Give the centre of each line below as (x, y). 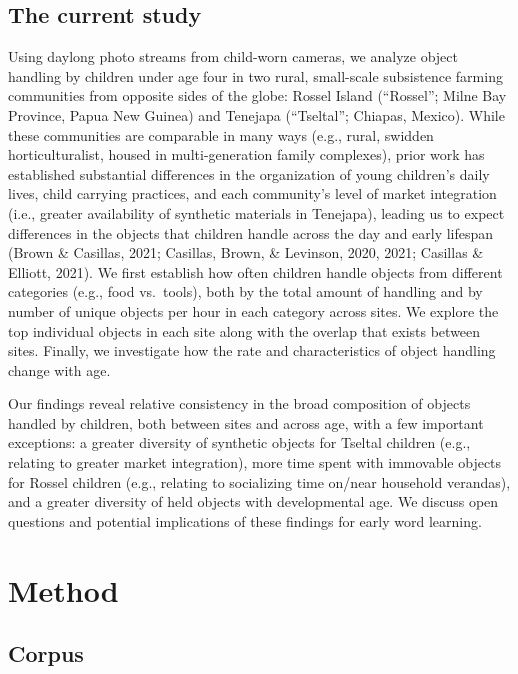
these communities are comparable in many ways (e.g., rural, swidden (221, 134)
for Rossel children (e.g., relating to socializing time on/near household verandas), (259, 481)
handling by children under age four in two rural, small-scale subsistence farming (255, 75)
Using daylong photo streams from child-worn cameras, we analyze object (233, 56)
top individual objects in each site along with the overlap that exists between (244, 330)
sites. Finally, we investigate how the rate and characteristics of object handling (252, 350)
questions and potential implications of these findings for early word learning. (245, 520)
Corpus (46, 653)
